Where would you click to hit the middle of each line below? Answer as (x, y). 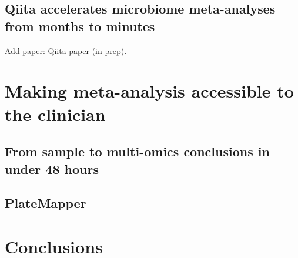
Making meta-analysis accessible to (149, 91)
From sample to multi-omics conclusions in (137, 151)
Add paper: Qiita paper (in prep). (66, 50)
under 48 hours (52, 168)
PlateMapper (46, 203)
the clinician (55, 114)
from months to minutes (80, 26)
